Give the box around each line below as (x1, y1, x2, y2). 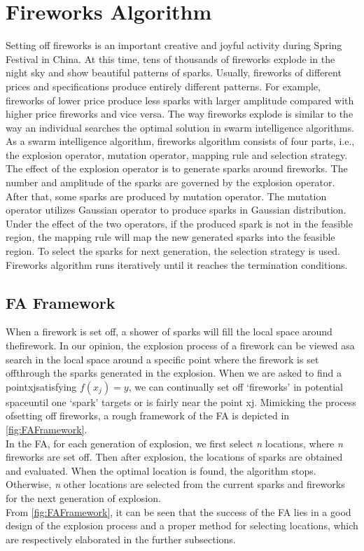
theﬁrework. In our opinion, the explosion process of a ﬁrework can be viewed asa (6, 338, 355, 353)
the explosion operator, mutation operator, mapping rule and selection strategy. (6, 147, 348, 162)
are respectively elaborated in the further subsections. (6, 531, 236, 546)
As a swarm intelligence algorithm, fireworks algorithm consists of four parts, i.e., (6, 134, 355, 148)
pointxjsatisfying (6, 379, 77, 393)
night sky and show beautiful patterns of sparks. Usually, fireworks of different (6, 65, 342, 80)
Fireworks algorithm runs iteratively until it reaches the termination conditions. (6, 257, 348, 272)
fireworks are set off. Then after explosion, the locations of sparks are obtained (6, 449, 343, 464)
